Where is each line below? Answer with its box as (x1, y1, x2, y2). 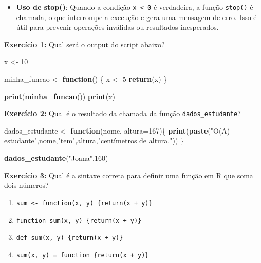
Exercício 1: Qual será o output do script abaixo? (4, 39, 165, 49)
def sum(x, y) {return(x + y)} (16, 234, 123, 242)
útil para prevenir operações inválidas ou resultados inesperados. (16, 22, 219, 32)
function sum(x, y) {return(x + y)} (16, 217, 142, 224)
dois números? (4, 180, 49, 191)
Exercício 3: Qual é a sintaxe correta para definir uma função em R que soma (4, 170, 253, 180)
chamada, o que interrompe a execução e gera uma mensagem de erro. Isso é (16, 11, 257, 22)
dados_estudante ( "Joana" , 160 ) (4, 153, 108, 163)
